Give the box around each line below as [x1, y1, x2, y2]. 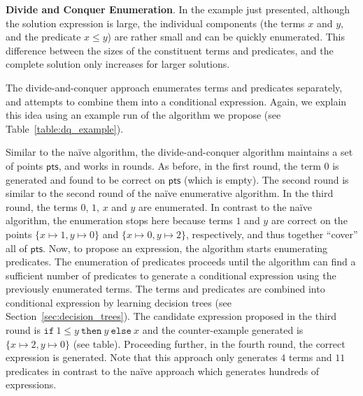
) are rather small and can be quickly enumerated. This [107, 29, 346, 44]
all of [6, 240, 27, 255]
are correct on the [271, 213, 348, 228]
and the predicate [6, 29, 81, 44]
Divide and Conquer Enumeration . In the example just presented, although [6, 2, 350, 16]
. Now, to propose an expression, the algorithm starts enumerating [43, 240, 328, 255]
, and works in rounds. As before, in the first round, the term [58, 158, 321, 173]
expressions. [6, 377, 57, 392]
